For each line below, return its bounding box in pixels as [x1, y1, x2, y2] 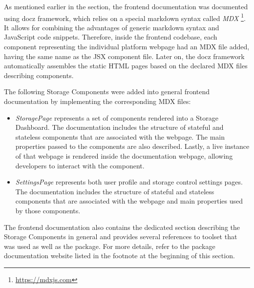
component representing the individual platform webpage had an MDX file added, [4, 41, 250, 52]
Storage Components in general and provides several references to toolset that [4, 231, 237, 242]
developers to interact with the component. [15, 160, 145, 170]
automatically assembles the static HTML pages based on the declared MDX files [4, 61, 248, 71]
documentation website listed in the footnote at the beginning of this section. [4, 250, 235, 261]
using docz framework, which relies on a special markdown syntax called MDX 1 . [4, 11, 246, 23]
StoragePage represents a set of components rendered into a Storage [15, 112, 218, 123]
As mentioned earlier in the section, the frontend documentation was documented [4, 1, 248, 11]
